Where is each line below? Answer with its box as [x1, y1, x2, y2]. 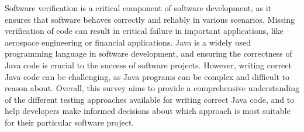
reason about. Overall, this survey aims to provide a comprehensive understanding [5, 82, 299, 94]
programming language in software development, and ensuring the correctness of [5, 47, 292, 60]
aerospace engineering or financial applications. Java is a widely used [5, 36, 251, 48]
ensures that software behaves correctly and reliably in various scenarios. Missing [5, 13, 295, 25]
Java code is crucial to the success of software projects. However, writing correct [5, 58, 292, 71]
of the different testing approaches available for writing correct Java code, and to [5, 93, 295, 105]
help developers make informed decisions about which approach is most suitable [5, 105, 291, 117]
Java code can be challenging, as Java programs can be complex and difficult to [5, 70, 290, 82]
